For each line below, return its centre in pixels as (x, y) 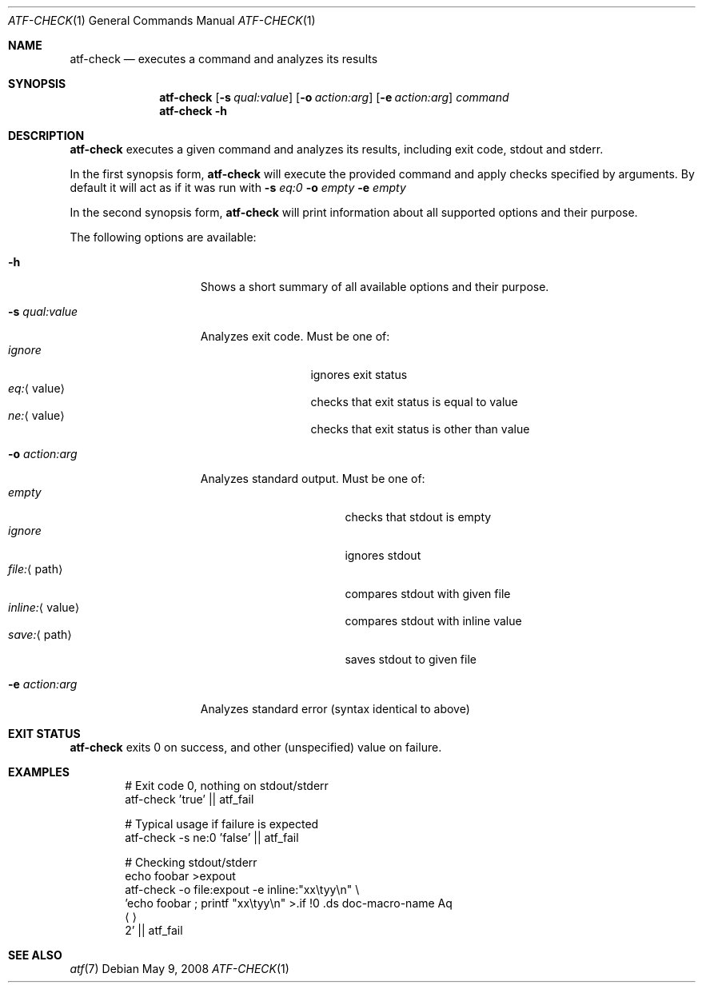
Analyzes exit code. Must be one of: (295, 336)
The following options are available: (163, 237)
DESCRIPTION (46, 136)
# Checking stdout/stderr (191, 862)
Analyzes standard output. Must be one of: (313, 479)
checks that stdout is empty (418, 517)
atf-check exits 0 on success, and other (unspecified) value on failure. (256, 747)
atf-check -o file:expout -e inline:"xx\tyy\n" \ (242, 889)
